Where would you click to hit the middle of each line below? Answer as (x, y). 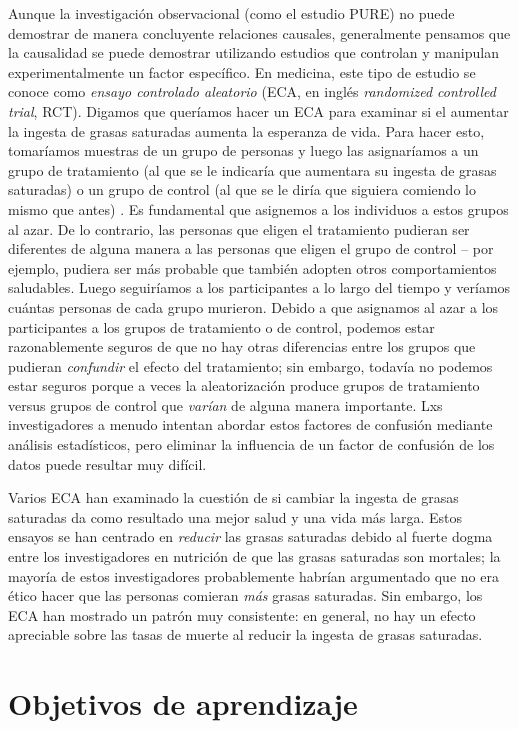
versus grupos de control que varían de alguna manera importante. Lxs (225, 404)
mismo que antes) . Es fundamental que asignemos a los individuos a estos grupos (258, 208)
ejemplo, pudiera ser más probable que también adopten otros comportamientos (252, 267)
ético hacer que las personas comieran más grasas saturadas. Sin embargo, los (245, 595)
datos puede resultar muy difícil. (107, 463)
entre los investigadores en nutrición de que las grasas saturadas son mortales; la (254, 556)
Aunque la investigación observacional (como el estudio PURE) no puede (231, 13)
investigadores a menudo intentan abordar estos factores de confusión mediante (250, 424)
